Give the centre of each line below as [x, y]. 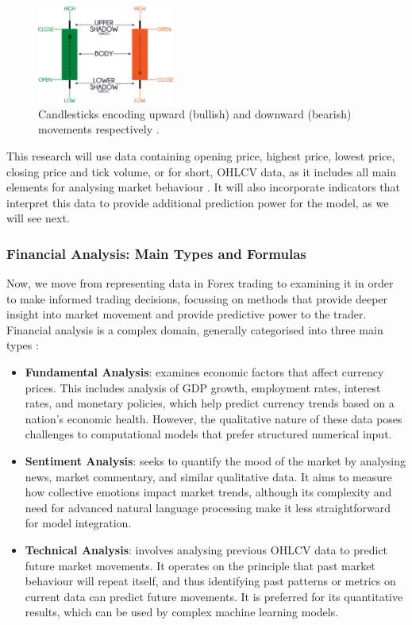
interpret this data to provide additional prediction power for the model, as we [198, 202]
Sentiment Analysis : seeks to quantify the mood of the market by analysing [216, 461]
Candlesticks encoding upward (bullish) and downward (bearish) [195, 113]
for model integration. [78, 523]
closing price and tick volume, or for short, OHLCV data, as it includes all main [202, 171]
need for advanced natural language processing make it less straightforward [208, 507]
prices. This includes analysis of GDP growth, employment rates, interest [203, 387]
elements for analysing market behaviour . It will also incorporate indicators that [204, 187]
